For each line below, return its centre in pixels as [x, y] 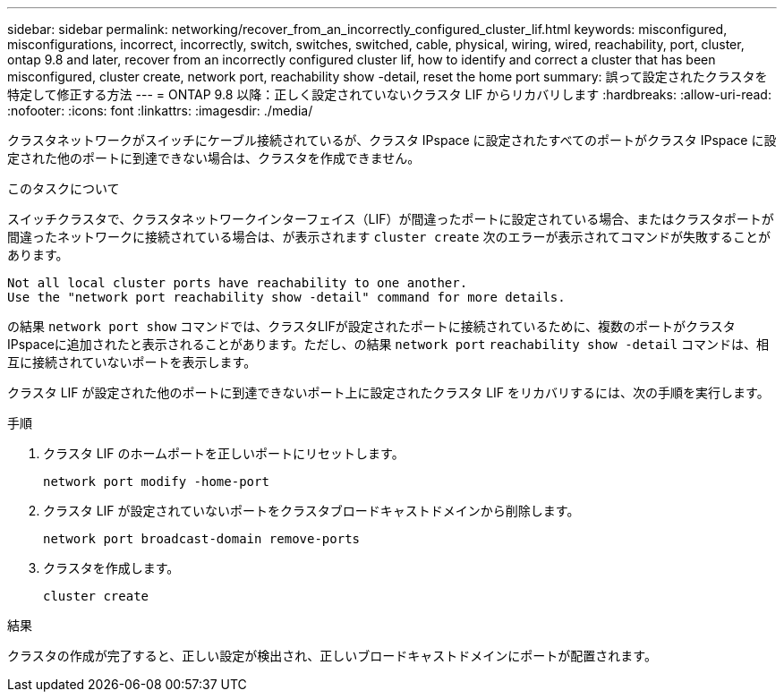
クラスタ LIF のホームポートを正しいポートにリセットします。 [224, 453]
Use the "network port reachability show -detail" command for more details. [286, 297]
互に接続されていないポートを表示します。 [132, 362]
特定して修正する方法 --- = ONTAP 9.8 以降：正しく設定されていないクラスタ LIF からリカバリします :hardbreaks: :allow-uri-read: [389, 94]
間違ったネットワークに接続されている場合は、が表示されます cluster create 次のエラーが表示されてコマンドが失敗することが [389, 237]
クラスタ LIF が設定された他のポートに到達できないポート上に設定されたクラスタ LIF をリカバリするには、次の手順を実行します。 [388, 392]
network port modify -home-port [156, 482]
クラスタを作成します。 [111, 568]
